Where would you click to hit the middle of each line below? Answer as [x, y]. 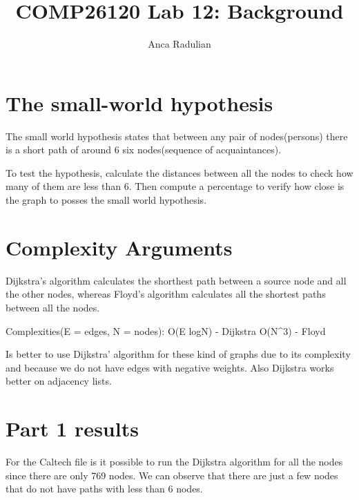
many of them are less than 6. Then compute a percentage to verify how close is [175, 186]
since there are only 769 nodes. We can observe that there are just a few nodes [172, 475]
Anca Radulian [179, 44]
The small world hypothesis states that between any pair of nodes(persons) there [177, 136]
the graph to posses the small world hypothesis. [106, 200]
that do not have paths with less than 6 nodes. [104, 489]
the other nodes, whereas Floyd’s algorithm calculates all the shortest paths [166, 294]
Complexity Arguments [119, 247]
